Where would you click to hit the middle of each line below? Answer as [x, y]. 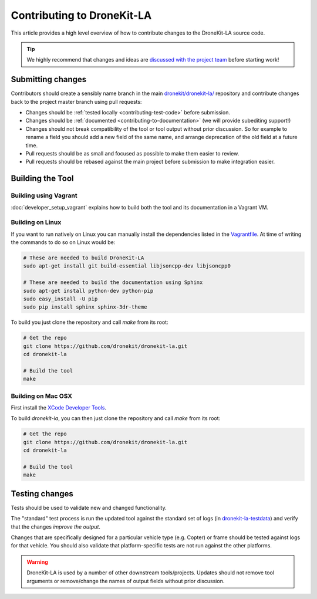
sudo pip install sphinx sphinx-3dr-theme [85, 307]
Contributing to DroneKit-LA [81, 15]
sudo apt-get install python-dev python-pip [88, 291]
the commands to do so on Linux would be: [63, 242]
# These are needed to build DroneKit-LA [84, 258]
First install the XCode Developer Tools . [59, 408]
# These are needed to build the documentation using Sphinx [113, 282]
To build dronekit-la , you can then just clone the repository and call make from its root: [116, 418]
